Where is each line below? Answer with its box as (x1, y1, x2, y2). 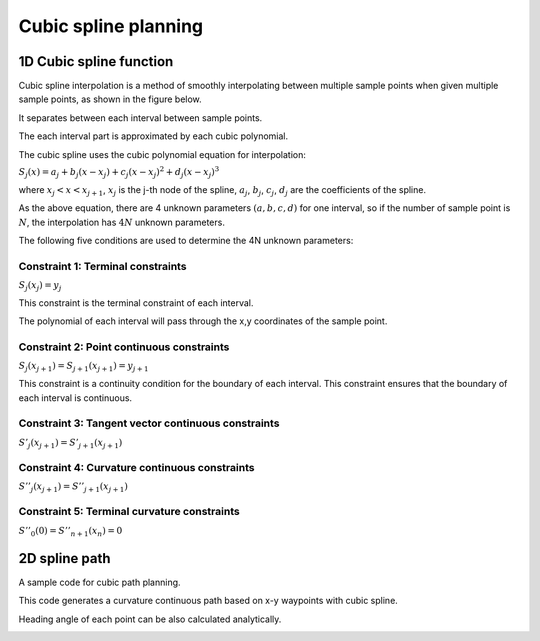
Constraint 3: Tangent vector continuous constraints (18, 416, 280, 430)
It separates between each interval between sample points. (18, 111, 263, 124)
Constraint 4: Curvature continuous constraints (18, 460, 255, 474)
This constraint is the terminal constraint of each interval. (18, 296, 254, 309)
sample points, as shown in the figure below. (18, 93, 202, 105)
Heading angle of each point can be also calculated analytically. (18, 613, 282, 625)
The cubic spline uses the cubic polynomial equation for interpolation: (18, 148, 307, 160)
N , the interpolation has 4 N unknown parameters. (18, 216, 225, 228)
